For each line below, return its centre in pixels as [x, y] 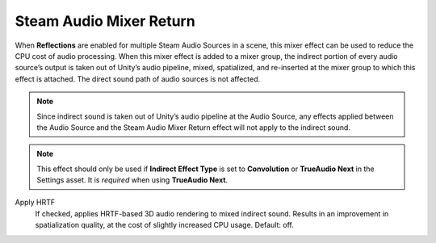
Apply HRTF [35, 203]
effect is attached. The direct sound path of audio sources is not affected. [138, 79]
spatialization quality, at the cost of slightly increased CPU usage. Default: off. [164, 225]
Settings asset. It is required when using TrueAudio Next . [132, 180]
